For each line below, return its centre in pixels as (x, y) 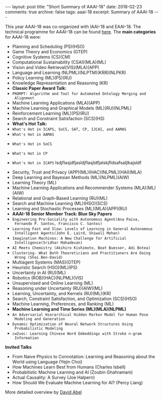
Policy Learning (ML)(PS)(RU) (42, 78)
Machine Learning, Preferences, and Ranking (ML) (63, 304)
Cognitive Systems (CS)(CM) (41, 57)
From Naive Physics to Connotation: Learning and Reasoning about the (83, 357)
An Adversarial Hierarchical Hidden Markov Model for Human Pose (80, 315)
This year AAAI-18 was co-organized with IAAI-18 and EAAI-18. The (73, 26)
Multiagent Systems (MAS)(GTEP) (46, 262)
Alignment (24, 98)
